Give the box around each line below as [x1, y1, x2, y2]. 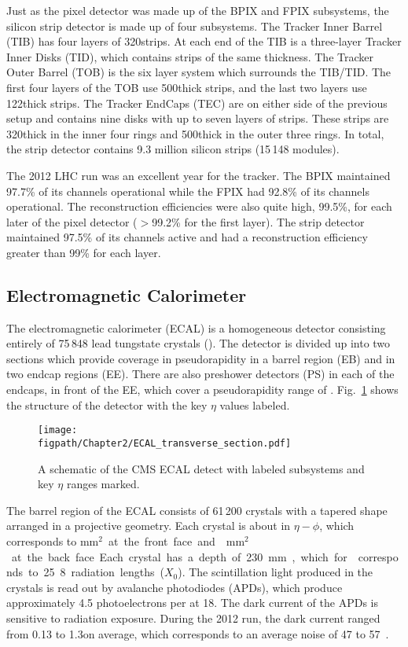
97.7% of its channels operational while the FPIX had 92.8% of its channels [6, 182, 369, 199]
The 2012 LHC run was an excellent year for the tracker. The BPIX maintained [6, 167, 391, 183]
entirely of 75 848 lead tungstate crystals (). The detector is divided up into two [6, 335, 391, 351]
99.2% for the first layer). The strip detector [152, 213, 365, 230]
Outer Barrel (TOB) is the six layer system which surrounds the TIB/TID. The [6, 64, 391, 80]
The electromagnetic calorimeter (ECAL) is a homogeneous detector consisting [6, 319, 386, 336]
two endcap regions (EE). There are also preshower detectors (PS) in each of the [6, 366, 395, 382]
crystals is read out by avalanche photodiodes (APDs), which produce [6, 579, 343, 595]
